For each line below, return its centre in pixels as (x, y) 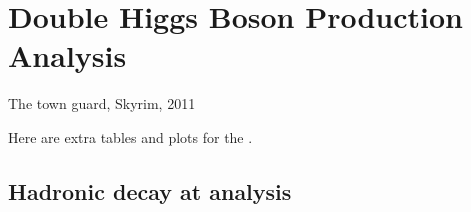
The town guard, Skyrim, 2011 (102, 103)
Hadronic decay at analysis (150, 190)
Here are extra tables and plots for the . (130, 136)
